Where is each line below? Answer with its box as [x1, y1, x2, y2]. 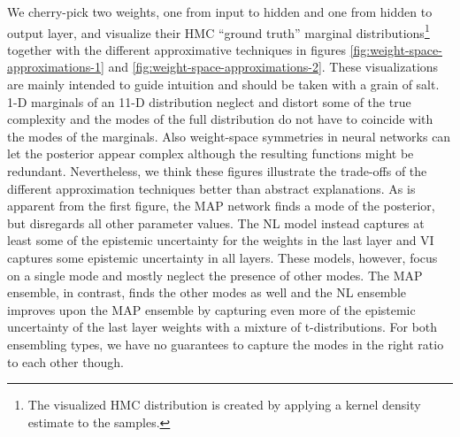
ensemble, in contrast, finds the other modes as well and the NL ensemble [7, 283, 407, 302]
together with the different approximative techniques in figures [7, 40, 346, 58]
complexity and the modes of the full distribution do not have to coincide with [7, 110, 433, 128]
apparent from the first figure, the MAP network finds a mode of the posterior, [7, 196, 435, 215]
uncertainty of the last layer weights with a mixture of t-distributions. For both [7, 318, 438, 336]
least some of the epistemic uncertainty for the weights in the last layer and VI [7, 231, 434, 249]
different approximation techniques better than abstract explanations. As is [7, 179, 416, 197]
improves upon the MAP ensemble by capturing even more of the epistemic [7, 300, 416, 318]
